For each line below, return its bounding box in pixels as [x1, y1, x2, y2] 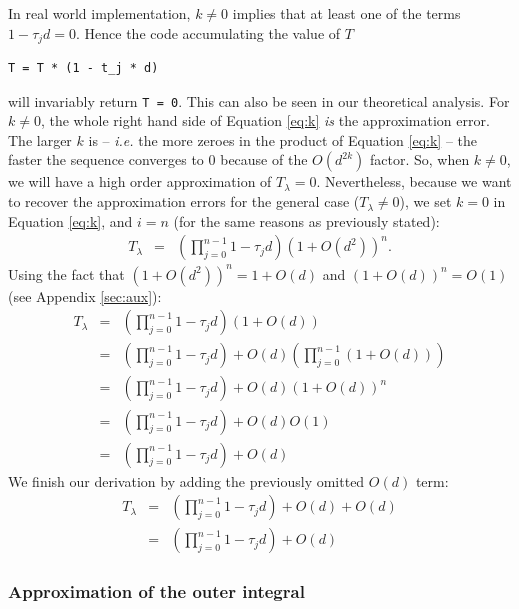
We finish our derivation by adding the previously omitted [8, 470, 365, 491]
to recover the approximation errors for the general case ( [8, 191, 360, 212]
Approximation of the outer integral [8, 579, 305, 604]
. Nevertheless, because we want [316, 171, 512, 192]
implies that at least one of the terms [232, 3, 461, 23]
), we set [399, 191, 452, 212]
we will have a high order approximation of [8, 171, 272, 192]
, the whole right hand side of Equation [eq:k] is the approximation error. [40, 110, 490, 131]
